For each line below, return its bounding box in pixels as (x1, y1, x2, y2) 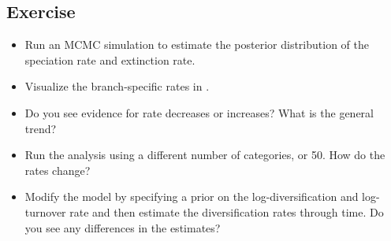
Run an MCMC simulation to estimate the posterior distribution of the (24, 36, 369, 53)
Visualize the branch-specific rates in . (24, 78, 210, 95)
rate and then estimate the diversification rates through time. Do (69, 203, 384, 220)
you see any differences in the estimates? (24, 219, 221, 235)
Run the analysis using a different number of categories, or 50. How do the (24, 146, 385, 163)
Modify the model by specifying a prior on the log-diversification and (24, 188, 359, 205)
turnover (24, 203, 66, 220)
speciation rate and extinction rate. (24, 51, 195, 68)
